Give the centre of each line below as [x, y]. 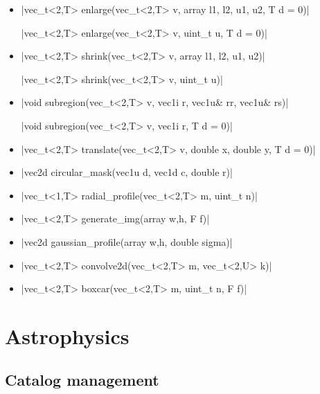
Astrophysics [67, 335]
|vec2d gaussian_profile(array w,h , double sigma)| [127, 241]
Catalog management [82, 380]
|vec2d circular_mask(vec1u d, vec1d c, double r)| [127, 172]
